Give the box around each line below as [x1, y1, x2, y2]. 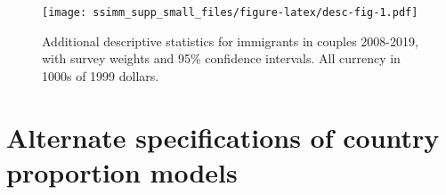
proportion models [6, 153, 238, 190]
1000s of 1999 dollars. [42, 66, 159, 85]
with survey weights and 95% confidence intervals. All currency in [42, 49, 401, 68]
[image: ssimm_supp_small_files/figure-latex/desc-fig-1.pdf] [42, 6, 418, 19]
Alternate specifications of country [6, 118, 440, 155]
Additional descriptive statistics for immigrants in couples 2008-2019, [42, 31, 418, 50]
